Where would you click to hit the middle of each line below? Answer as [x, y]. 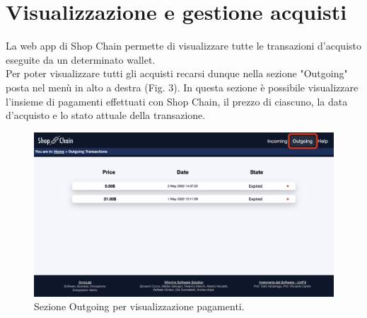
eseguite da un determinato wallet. [81, 59]
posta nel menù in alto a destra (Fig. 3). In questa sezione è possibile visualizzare [182, 87]
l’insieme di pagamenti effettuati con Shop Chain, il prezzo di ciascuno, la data [177, 101]
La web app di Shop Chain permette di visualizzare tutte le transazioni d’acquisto [184, 46]
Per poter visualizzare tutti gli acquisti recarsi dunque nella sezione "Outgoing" [177, 73]
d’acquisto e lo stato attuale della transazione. [106, 115]
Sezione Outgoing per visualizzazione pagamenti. [139, 306]
